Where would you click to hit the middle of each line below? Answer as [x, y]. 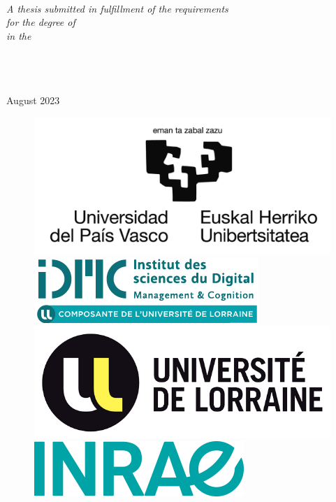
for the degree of [41, 22]
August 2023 [33, 100]
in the [19, 35]
